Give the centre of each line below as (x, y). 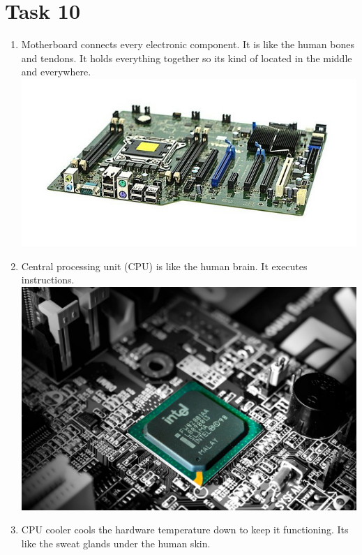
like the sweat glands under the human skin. (116, 543)
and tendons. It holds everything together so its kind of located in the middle (187, 58)
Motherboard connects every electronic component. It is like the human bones (188, 44)
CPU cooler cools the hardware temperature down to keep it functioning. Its (185, 530)
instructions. (48, 280)
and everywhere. (56, 72)
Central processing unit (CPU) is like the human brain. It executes (164, 266)
